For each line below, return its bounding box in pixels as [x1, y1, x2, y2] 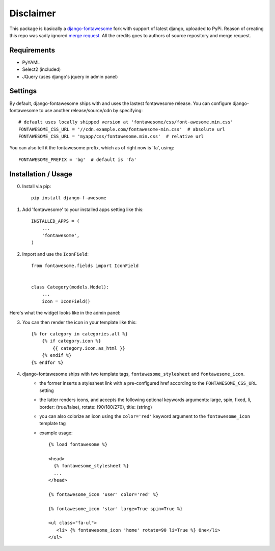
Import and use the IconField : [22, 251, 89, 257]
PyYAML [22, 59, 40, 65]
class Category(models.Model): [31, 284, 109, 290]
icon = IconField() [41, 298, 91, 304]
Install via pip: [22, 183, 51, 189]
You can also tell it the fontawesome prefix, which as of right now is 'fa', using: [9, 145, 174, 151]
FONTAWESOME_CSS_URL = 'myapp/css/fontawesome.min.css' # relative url [18, 134, 204, 140]
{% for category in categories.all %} [31, 331, 128, 337]
